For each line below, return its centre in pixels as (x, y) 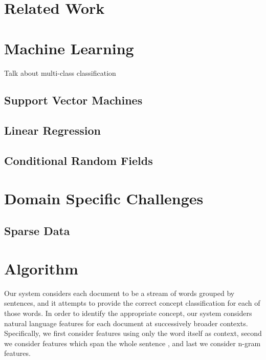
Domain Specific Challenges (104, 198)
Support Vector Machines (73, 100)
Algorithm (41, 268)
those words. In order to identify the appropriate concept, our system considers (128, 313)
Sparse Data (37, 231)
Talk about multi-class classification (60, 72)
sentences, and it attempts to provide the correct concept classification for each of (132, 303)
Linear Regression (52, 130)
